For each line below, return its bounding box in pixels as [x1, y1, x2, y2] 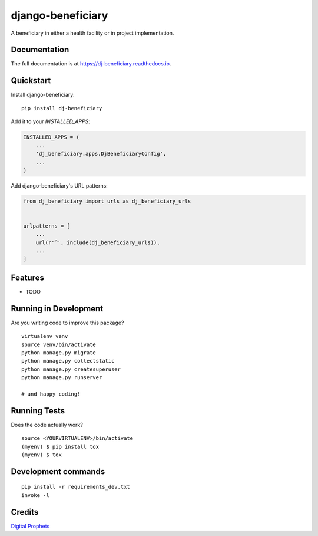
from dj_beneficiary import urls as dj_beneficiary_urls [23, 198, 191, 205]
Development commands [11, 466, 105, 476]
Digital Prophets [11, 522, 50, 530]
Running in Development [11, 304, 104, 314]
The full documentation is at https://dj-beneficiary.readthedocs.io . [11, 60, 171, 67]
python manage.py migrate [21, 349, 97, 356]
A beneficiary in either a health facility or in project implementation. [11, 29, 174, 37]
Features [11, 272, 44, 282]
